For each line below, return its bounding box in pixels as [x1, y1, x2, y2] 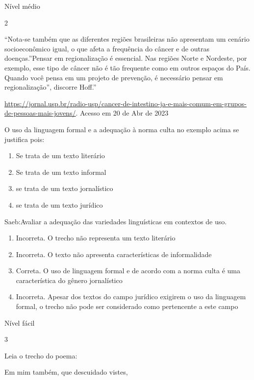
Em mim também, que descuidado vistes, [4, 367, 128, 377]
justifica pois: [4, 134, 45, 144]
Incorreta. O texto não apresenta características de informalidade [16, 249, 212, 259]
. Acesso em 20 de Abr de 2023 [76, 108, 169, 118]
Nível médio [4, 1, 40, 11]
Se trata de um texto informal [16, 166, 106, 177]
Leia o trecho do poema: [4, 350, 77, 360]
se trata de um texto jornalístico [16, 183, 113, 193]
